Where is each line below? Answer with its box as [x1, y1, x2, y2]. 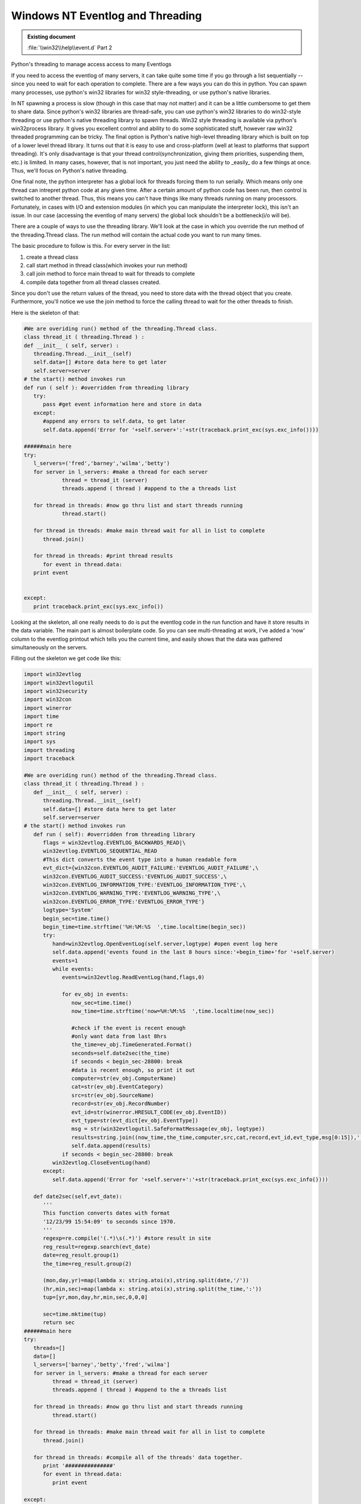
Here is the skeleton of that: [11, 309, 80, 316]
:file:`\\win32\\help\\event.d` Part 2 [27, 44, 113, 51]
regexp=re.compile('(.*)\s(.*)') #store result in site [43, 1235, 211, 1242]
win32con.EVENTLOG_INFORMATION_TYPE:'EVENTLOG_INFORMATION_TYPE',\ [43, 881, 246, 889]
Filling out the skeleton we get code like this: [11, 655, 122, 662]
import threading [23, 747, 75, 753]
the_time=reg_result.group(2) [43, 1260, 132, 1267]
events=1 [52, 957, 78, 964]
